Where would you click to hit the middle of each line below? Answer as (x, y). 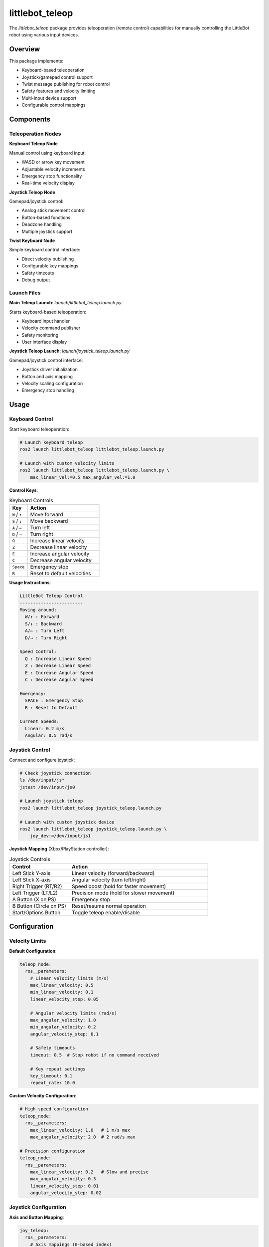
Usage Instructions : (30, 583)
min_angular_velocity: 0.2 (63, 1027)
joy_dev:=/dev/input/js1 (61, 836)
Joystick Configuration (38, 1207)
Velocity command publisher (51, 328)
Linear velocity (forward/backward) (113, 873)
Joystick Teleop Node (32, 192)
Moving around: (38, 610)
